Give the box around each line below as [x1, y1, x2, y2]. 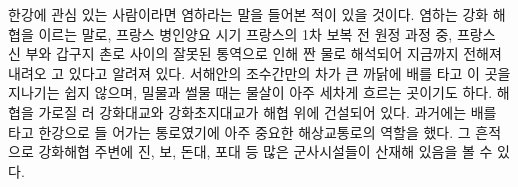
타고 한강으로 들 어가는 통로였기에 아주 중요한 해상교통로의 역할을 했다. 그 [8, 121, 471, 142]
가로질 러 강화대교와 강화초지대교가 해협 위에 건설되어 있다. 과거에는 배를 [38, 101, 497, 122]
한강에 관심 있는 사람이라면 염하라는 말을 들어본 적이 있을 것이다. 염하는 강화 [8, 4, 489, 24]
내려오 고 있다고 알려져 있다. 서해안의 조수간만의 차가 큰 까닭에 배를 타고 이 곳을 [8, 62, 511, 83]
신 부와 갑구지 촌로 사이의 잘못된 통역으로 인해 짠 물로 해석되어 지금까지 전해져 [8, 43, 502, 64]
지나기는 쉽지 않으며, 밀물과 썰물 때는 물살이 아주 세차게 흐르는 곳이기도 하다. [8, 82, 493, 103]
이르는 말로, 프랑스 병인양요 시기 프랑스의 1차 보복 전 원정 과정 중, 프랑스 [38, 23, 496, 44]
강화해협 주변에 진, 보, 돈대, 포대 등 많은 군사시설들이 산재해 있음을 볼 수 [38, 141, 493, 162]
